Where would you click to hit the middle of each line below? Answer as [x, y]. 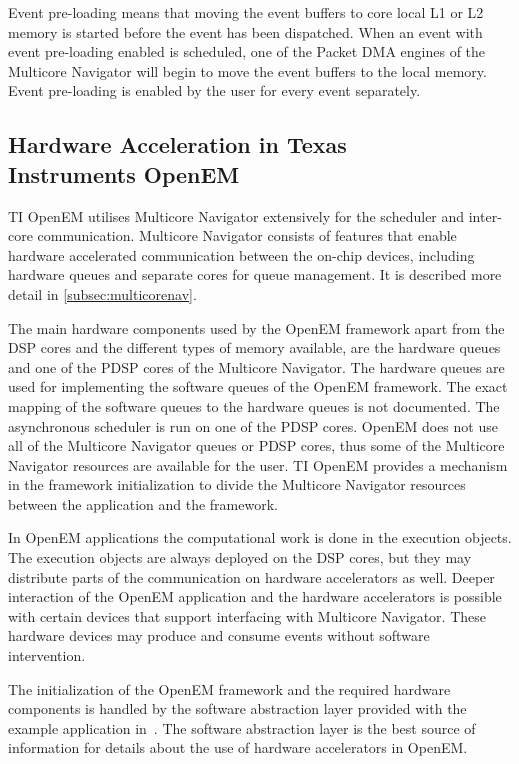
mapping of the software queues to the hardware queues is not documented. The [254, 405]
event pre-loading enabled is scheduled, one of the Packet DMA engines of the [247, 51]
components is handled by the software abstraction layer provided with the [237, 708]
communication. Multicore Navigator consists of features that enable [247, 235]
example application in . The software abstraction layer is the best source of [242, 727]
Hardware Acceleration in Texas [177, 144]
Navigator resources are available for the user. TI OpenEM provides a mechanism [258, 464]
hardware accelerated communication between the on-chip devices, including [241, 254]
